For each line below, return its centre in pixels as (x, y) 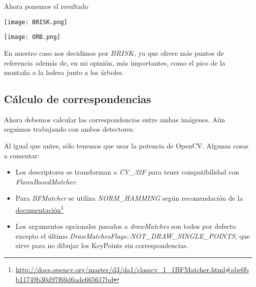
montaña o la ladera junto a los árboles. (64, 72)
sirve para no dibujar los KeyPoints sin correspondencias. (102, 245)
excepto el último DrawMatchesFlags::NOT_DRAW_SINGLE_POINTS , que (133, 235)
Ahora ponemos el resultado (46, 6)
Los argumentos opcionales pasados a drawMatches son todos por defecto (126, 226)
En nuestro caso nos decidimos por (56, 53)
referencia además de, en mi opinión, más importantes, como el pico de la (115, 62)
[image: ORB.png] (32, 37)
